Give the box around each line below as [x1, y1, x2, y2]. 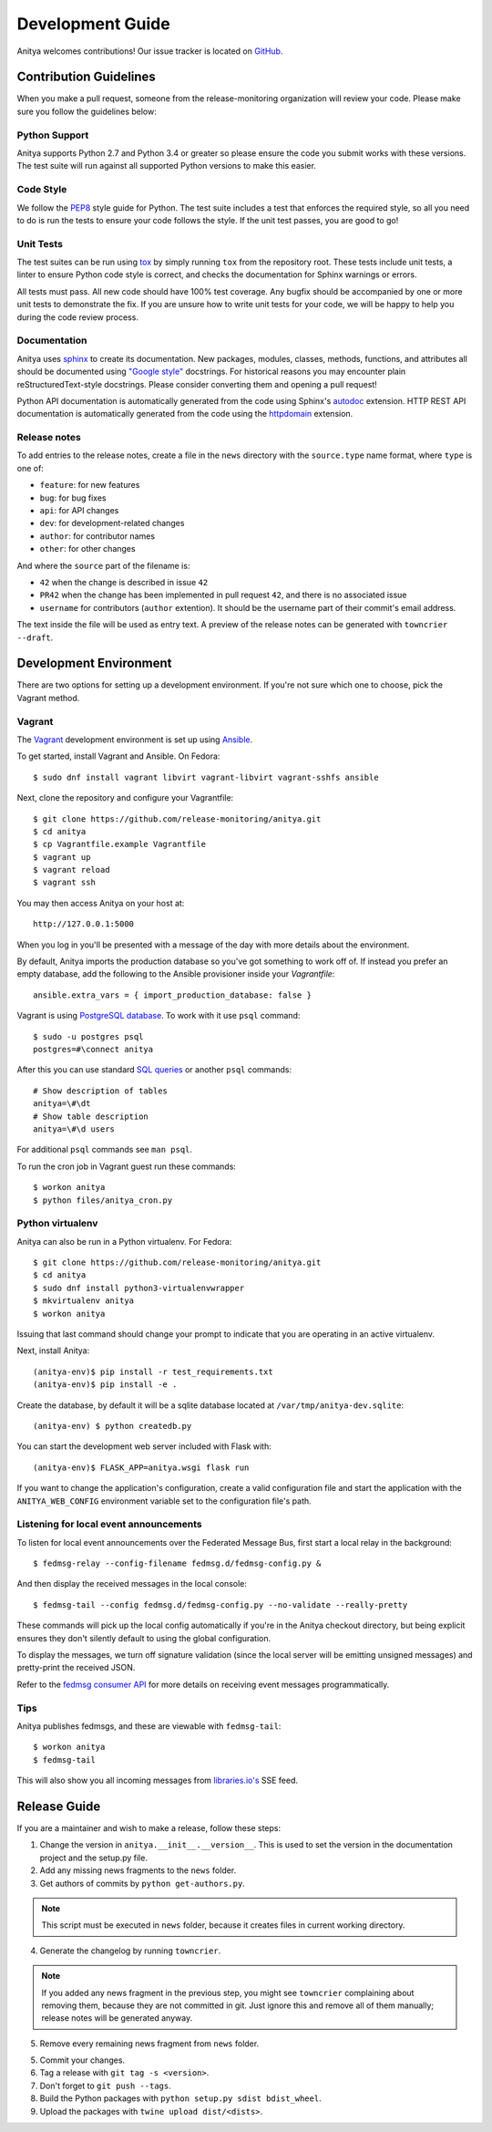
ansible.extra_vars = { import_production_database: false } [33, 989, 312, 1000]
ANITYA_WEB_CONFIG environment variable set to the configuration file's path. [16, 1496, 312, 1506]
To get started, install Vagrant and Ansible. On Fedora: [16, 750, 220, 761]
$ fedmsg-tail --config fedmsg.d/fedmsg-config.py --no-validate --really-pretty [33, 1599, 408, 1609]
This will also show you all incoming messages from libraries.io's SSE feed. [16, 1775, 299, 1786]
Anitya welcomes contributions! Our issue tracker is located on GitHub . [16, 46, 283, 57]
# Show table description [33, 1111, 149, 1122]
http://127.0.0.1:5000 [33, 919, 135, 929]
